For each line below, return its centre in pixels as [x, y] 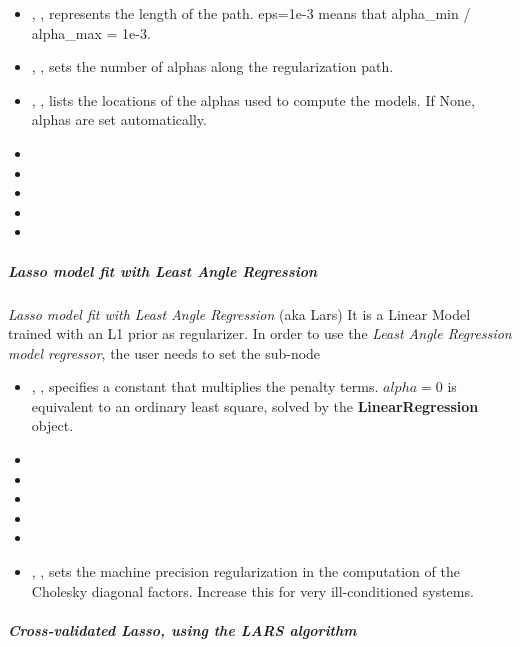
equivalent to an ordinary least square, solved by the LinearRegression [255, 405]
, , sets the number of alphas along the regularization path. [212, 66]
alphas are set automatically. [119, 119]
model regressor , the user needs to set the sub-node [164, 352]
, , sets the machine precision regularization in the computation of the [245, 571]
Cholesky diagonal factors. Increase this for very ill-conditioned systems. [252, 590]
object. [52, 425]
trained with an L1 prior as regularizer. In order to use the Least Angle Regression [260, 333]
